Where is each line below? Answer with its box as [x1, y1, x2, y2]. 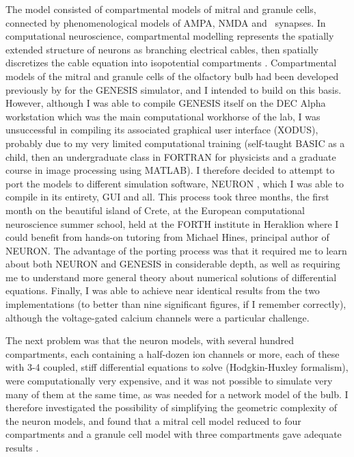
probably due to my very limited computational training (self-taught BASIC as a [5, 135, 345, 150]
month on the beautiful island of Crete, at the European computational [5, 203, 305, 217]
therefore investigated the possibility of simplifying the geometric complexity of [5, 400, 337, 415]
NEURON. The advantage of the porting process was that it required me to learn [5, 243, 347, 257]
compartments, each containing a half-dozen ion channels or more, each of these [5, 346, 340, 361]
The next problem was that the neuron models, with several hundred [5, 333, 294, 348]
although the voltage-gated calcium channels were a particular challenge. [5, 310, 310, 324]
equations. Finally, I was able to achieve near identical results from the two [5, 283, 320, 298]
